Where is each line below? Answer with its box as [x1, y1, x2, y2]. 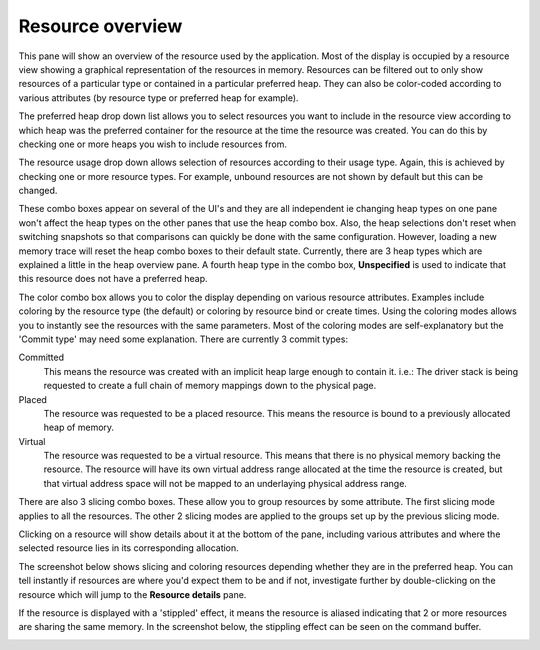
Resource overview [18, 15, 183, 37]
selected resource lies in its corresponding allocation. [18, 542, 239, 554]
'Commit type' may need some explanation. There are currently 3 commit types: [18, 333, 349, 345]
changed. [18, 185, 58, 197]
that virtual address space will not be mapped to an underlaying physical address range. [43, 477, 407, 489]
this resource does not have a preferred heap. [18, 273, 208, 285]
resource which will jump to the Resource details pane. [18, 588, 247, 600]
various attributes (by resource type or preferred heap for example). [18, 91, 299, 104]
